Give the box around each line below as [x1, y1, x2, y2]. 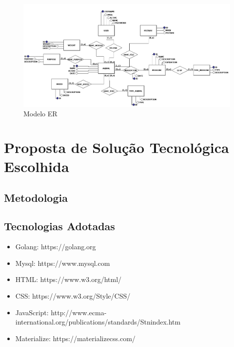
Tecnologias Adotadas [4, 218, 115, 234]
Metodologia [4, 190, 68, 205]
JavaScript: [15, 307, 49, 317]
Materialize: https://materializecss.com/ [15, 333, 136, 343]
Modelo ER [23, 108, 58, 119]
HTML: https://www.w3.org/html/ [15, 274, 122, 284]
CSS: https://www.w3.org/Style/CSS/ [15, 291, 131, 301]
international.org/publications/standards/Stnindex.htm [15, 317, 181, 327]
